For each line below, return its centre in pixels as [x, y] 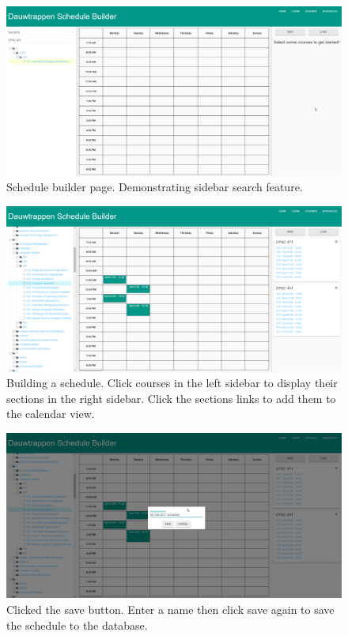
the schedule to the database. [77, 625]
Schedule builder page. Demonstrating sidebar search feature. [155, 187]
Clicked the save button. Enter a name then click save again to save [170, 610]
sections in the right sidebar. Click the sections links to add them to [171, 398]
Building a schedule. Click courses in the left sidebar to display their [172, 383]
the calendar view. [51, 414]
